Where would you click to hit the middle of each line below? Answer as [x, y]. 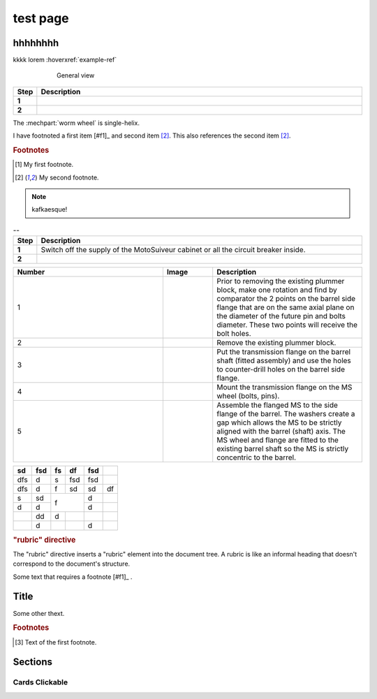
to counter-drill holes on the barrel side [281, 369]
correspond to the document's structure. [72, 564]
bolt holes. [234, 334]
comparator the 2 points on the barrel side [286, 299]
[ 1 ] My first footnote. [44, 165]
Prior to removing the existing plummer [281, 281]
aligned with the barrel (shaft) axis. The [281, 432]
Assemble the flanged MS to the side [278, 405]
